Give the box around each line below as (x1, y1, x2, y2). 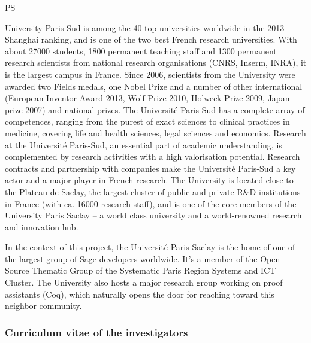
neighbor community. (5, 299, 82, 312)
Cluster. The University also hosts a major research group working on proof (5, 276, 283, 289)
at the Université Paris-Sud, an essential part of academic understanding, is (5, 138, 282, 151)
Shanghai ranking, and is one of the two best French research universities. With (5, 33, 297, 45)
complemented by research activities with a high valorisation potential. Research (5, 150, 300, 163)
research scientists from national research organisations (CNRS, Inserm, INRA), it (5, 56, 307, 69)
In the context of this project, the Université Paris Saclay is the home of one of (5, 241, 295, 253)
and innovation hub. (5, 220, 78, 233)
